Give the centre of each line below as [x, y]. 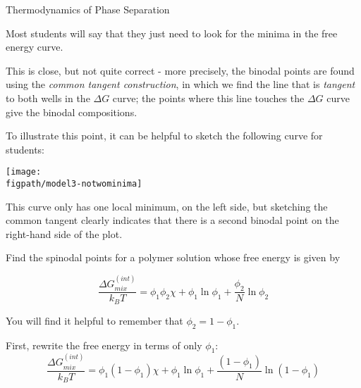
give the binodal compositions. [72, 112]
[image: [24, 172]
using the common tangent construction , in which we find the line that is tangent [180, 84]
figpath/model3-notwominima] [74, 184]
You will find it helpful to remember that [94, 320]
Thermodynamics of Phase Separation [88, 9]
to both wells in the [48, 98]
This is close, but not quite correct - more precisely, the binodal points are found [180, 70]
